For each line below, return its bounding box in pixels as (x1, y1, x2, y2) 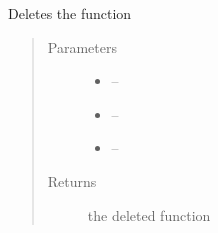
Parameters (47, 36, 117, 57)
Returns (47, 170, 97, 191)
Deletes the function (8, 3, 132, 23)
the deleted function (87, 204, 211, 225)
